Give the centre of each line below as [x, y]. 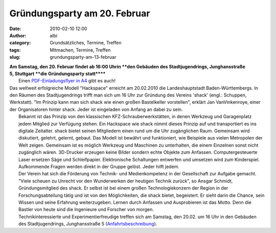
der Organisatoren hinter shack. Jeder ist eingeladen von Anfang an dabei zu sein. [96, 109]
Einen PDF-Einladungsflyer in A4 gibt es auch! [67, 81]
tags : [15, 50]
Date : [15, 29]
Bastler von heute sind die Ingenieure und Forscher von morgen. [86, 209]
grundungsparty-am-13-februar [83, 57]
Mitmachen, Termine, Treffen [80, 50]
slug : [15, 57]
